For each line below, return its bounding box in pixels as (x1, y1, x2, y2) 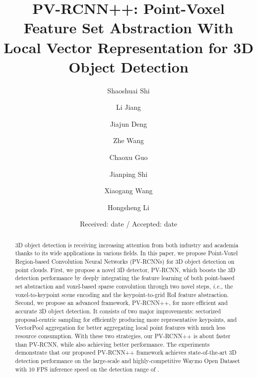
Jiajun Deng (110, 118, 147, 129)
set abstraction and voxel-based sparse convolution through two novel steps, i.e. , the (15, 282, 233, 291)
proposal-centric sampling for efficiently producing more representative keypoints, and (15, 315, 237, 323)
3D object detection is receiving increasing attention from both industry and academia (15, 240, 239, 249)
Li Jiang (116, 102, 141, 112)
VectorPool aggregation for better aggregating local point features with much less (15, 323, 226, 332)
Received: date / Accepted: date (79, 219, 178, 229)
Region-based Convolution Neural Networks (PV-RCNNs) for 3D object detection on (15, 257, 235, 266)
